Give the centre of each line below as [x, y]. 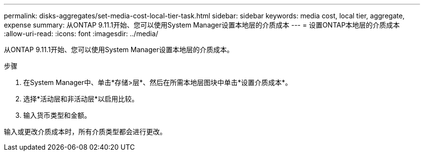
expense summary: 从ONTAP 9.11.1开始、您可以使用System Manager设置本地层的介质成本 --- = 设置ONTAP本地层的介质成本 [202, 25]
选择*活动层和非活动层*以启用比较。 [81, 99]
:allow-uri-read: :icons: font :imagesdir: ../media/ [81, 34]
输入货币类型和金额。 [57, 115]
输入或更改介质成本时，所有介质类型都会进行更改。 [85, 132]
